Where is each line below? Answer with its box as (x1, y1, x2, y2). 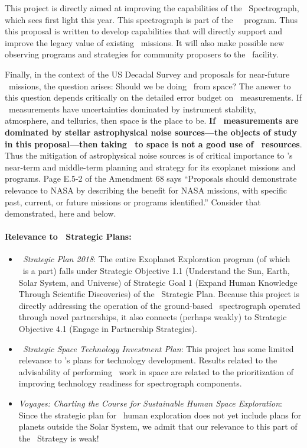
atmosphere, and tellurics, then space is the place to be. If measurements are (5, 114, 299, 127)
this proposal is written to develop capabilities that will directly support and (5, 25, 282, 37)
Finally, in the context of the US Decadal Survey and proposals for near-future (5, 67, 290, 80)
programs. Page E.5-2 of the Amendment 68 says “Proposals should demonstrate (5, 172, 297, 185)
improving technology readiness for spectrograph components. (18, 377, 242, 389)
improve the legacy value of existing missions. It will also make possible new (5, 36, 285, 49)
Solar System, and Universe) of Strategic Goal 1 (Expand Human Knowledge (18, 276, 298, 288)
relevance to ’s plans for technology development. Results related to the (18, 354, 277, 366)
